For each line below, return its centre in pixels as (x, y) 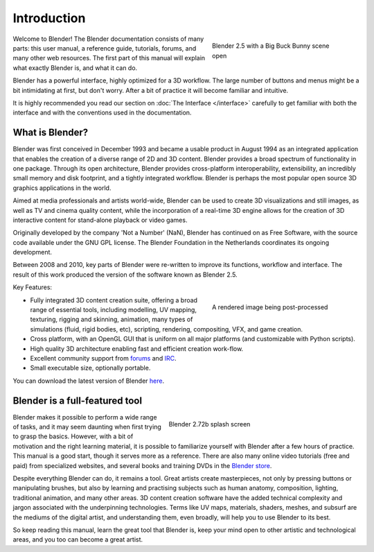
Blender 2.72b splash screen (210, 424)
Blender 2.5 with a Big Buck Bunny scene (271, 46)
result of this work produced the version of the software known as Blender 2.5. (125, 275)
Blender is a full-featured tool (77, 400)
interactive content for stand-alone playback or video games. (100, 220)
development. (32, 252)
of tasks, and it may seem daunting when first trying (87, 427)
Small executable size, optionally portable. (90, 368)
